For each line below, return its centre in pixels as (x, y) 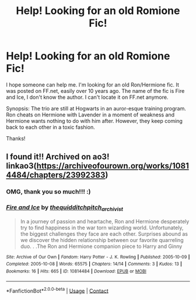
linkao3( (21, 166)
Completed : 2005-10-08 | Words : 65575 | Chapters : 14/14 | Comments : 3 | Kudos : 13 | (94, 264)
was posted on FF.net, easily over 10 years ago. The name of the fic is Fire (95, 91)
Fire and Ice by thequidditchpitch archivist (65, 208)
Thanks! (16, 138)
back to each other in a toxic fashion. (50, 127)
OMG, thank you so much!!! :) (48, 192)
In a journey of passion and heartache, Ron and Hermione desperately (105, 221)
